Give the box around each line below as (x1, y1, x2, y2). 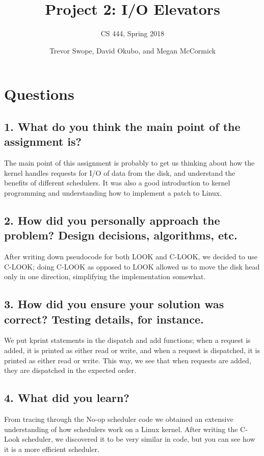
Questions (4, 84, 74, 104)
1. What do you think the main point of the (4, 118, 241, 134)
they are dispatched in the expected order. (4, 365, 137, 375)
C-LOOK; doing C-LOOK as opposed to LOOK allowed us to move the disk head (4, 261, 260, 272)
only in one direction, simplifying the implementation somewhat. (4, 271, 206, 282)
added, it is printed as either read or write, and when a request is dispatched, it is (4, 345, 260, 356)
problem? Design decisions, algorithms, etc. (4, 227, 237, 243)
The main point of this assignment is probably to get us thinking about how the (4, 157, 255, 168)
